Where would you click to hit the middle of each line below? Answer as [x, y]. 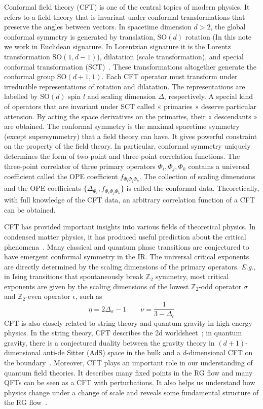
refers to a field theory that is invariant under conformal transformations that [125, 16]
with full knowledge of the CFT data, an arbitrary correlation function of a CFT [129, 200]
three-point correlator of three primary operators [80, 166]
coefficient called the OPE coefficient [61, 176]
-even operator [48, 296]
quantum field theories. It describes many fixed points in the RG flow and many [128, 372]
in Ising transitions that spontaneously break [74, 276]
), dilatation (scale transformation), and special [170, 56]
